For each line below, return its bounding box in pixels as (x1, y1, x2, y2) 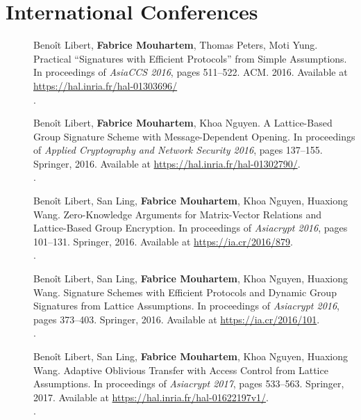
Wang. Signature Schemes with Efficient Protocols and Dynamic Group (33, 284, 337, 299)
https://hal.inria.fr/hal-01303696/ (33, 78, 178, 92)
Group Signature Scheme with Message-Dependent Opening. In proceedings (33, 129, 355, 143)
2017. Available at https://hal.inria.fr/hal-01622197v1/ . (33, 389, 269, 404)
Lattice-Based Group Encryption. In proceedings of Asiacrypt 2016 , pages (33, 220, 348, 235)
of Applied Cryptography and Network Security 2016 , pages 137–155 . (33, 143, 323, 157)
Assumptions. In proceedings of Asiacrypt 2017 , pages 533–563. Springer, (33, 376, 344, 391)
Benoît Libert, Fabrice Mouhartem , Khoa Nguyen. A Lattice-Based (33, 115, 333, 130)
